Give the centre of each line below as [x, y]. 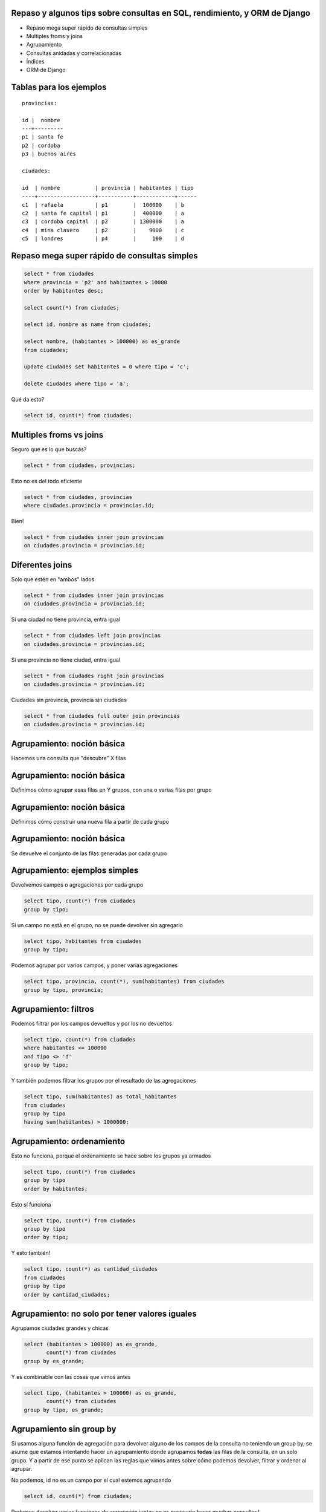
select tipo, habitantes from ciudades [83, 941]
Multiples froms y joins [54, 36]
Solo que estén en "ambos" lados [53, 579]
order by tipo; [46, 1237]
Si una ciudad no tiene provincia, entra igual [66, 619]
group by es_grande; [54, 1361]
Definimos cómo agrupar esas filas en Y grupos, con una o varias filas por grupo [111, 790]
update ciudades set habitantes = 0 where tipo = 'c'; [107, 367]
